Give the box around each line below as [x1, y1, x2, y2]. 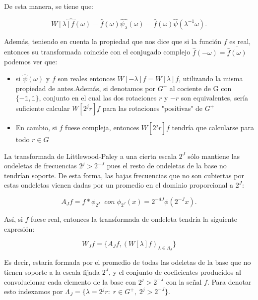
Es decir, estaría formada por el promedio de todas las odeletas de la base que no [4, 257, 251, 267]
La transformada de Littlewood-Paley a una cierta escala [4, 150, 177, 161]
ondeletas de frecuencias [4, 160, 77, 171]
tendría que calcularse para [172, 122, 254, 133]
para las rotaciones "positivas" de [102, 103, 203, 113]
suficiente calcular [15, 103, 70, 113]
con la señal [166, 276, 202, 287]
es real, [229, 36, 251, 46]
